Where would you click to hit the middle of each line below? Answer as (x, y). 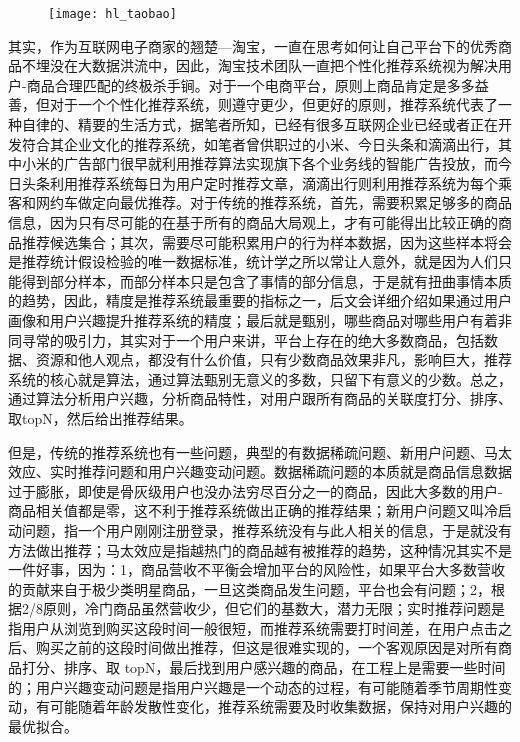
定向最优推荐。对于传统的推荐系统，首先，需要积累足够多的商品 (301, 202)
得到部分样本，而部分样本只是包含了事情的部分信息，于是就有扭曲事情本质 (266, 280)
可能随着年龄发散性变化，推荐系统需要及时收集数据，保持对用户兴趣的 (280, 706)
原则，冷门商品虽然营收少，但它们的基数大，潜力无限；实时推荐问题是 (273, 608)
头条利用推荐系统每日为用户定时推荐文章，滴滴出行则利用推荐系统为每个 (259, 182)
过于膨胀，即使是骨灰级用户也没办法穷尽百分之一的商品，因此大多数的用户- (255, 490)
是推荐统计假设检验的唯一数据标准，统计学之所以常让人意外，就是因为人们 (253, 261)
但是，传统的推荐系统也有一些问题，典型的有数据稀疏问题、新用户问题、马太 (260, 451)
